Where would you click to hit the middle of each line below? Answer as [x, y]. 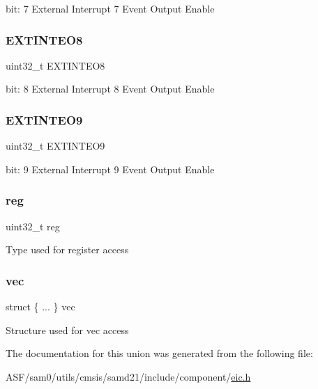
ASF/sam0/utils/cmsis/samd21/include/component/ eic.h [128, 376]
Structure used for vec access [67, 330]
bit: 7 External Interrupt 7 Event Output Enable [110, 8]
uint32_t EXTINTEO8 [55, 65]
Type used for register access [67, 249]
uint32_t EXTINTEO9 [55, 146]
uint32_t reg [33, 226]
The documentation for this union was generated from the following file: [159, 353]
